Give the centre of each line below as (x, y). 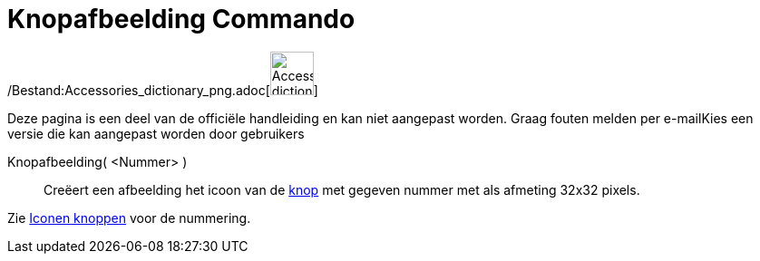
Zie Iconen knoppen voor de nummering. (129, 217)
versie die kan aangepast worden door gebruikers (156, 133)
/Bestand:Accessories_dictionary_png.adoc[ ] (163, 90)
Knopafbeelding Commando (181, 19)
